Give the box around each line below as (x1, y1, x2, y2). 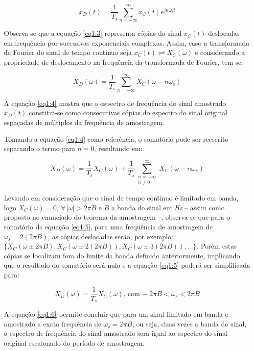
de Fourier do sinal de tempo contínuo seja (4, 47, 132, 57)
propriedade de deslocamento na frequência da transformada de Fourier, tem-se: (4, 56, 243, 67)
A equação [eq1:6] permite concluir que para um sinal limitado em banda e (4, 309, 228, 319)
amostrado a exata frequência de (4, 318, 101, 328)
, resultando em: (94, 143, 143, 153)
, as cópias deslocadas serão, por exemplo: (47, 231, 173, 241)
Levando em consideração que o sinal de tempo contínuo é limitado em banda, (4, 193, 239, 203)
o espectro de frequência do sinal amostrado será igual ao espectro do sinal (4, 328, 228, 338)
